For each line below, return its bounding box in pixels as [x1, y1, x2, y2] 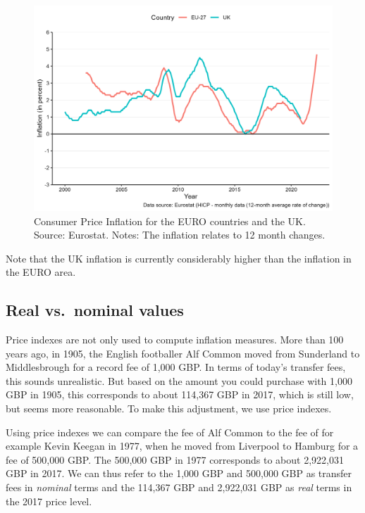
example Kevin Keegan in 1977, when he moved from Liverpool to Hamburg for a [6, 438, 359, 453]
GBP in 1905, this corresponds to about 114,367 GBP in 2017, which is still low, [6, 387, 354, 402]
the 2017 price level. [6, 493, 92, 508]
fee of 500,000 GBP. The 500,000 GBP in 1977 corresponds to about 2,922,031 [6, 452, 344, 467]
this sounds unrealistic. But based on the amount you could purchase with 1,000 [6, 373, 352, 388]
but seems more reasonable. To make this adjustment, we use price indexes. [6, 401, 332, 416]
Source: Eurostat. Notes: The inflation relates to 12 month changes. [34, 227, 326, 242]
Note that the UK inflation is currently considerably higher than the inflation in [6, 251, 352, 265]
